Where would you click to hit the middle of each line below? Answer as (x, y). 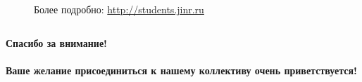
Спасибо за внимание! (57, 42)
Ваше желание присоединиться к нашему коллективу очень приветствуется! (181, 70)
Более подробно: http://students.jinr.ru (119, 9)
